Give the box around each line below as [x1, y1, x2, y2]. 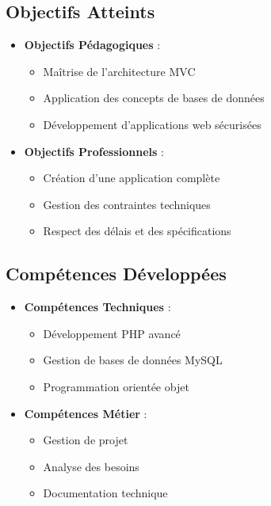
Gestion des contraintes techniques [43, 196, 211, 212]
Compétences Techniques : [24, 299, 171, 315]
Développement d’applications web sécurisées [43, 116, 261, 132]
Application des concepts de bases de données [43, 89, 265, 106]
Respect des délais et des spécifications [43, 223, 231, 239]
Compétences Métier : [24, 405, 147, 421]
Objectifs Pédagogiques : [24, 36, 161, 53]
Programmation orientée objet [43, 378, 189, 394]
